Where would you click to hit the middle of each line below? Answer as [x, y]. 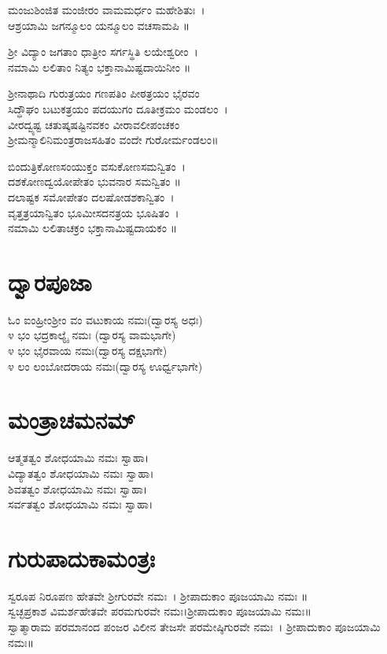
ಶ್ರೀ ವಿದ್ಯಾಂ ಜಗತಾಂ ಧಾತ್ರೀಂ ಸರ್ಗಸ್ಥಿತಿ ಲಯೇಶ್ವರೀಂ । [103, 52]
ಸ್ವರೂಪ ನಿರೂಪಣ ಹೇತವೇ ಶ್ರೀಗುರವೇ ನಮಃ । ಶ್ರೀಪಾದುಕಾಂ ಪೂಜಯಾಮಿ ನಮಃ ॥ [158, 595]
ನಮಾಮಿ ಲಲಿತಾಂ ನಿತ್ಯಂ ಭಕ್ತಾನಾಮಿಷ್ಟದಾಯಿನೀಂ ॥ [100, 67]
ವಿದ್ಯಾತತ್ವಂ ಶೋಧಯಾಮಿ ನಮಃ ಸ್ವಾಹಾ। [81, 473]
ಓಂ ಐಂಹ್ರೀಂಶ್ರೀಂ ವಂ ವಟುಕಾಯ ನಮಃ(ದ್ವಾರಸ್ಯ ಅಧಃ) [105, 319]
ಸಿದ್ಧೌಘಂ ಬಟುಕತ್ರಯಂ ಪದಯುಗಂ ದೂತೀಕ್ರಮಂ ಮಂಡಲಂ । [118, 108]
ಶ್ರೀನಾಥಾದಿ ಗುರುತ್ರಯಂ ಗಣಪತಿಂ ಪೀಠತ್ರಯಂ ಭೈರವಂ [104, 93]
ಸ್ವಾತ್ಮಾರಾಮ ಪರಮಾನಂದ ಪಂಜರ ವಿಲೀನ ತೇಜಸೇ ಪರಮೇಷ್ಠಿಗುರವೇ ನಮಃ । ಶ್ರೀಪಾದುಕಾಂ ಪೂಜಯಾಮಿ [194, 627]
